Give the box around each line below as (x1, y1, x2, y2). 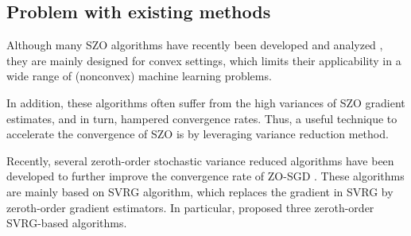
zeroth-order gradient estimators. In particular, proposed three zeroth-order (6, 199, 374, 215)
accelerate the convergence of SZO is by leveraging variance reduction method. (6, 126, 389, 142)
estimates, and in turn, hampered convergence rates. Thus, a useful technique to (6, 110, 397, 126)
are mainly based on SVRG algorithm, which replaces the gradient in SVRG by (6, 183, 394, 199)
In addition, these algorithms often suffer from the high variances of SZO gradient (6, 94, 405, 110)
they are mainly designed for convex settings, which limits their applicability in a (6, 52, 401, 68)
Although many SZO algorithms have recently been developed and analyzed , (6, 37, 383, 53)
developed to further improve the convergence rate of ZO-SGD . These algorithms (6, 168, 405, 184)
